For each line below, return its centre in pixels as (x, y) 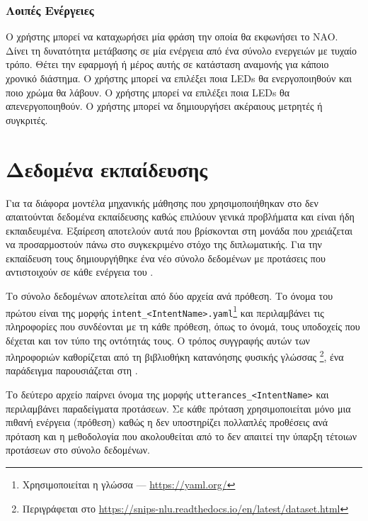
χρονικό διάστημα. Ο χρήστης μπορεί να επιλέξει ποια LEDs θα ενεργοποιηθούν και (179, 78)
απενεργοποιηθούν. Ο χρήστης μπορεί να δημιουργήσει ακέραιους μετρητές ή (164, 106)
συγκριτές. (27, 119)
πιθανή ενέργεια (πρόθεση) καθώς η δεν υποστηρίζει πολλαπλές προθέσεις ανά (167, 422)
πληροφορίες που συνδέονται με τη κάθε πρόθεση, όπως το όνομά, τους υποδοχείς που (183, 326)
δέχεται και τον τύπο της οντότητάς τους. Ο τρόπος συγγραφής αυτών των (158, 340)
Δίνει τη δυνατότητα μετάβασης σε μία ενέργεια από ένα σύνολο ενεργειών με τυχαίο (181, 50)
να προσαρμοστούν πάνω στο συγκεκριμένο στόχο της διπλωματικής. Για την (164, 244)
